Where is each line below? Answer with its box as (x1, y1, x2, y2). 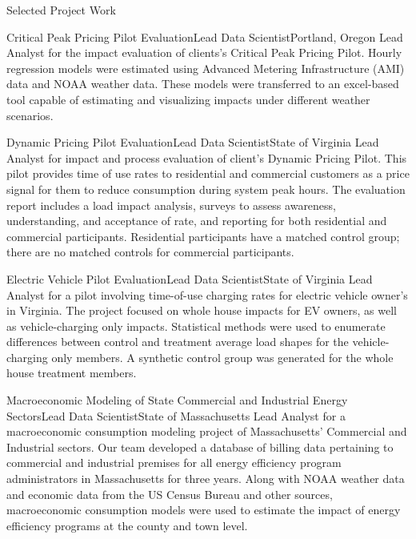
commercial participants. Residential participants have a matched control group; (6, 227, 400, 244)
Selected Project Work (6, 2, 116, 18)
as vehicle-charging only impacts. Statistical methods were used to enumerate (6, 317, 386, 334)
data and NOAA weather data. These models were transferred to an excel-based (6, 75, 399, 92)
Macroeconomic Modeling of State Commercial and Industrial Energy (6, 392, 348, 408)
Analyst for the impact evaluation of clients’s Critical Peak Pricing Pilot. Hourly (6, 44, 402, 61)
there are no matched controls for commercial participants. (6, 243, 294, 260)
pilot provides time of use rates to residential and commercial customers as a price (6, 165, 410, 182)
